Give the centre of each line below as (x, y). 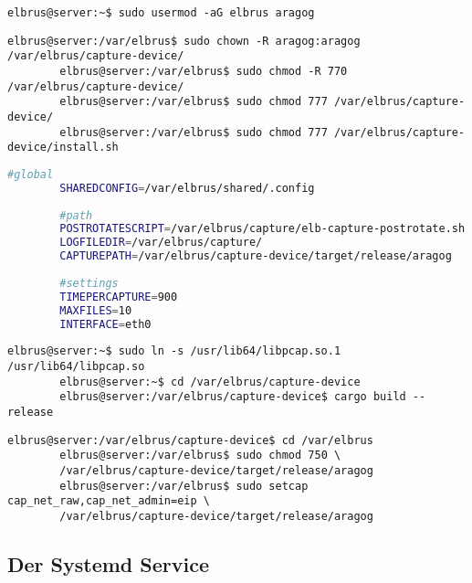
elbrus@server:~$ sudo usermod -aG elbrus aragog (161, 13)
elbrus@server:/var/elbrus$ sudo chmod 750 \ (200, 456)
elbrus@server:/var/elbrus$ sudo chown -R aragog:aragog (184, 41)
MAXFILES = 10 (96, 310)
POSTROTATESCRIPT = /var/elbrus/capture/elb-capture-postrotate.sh (262, 229)
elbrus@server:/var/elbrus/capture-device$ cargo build (233, 397)
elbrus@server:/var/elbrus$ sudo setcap (184, 486)
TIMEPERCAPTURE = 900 (119, 297)
